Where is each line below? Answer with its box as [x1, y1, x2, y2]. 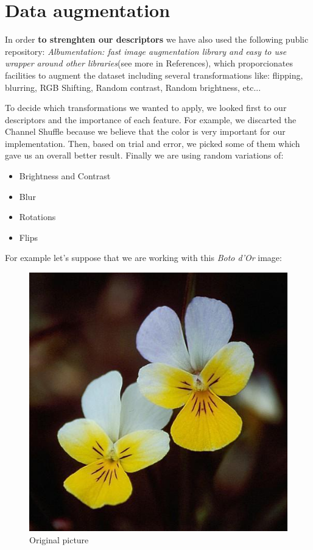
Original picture [29, 533, 89, 546]
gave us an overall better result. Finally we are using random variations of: [5, 149, 284, 162]
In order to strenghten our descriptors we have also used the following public [5, 33, 309, 46]
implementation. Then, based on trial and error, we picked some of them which [5, 137, 300, 149]
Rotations [19, 210, 56, 223]
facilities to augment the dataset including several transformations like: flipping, [5, 68, 303, 81]
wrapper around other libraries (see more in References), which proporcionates [5, 57, 293, 70]
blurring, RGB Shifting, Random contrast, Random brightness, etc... [5, 80, 261, 93]
